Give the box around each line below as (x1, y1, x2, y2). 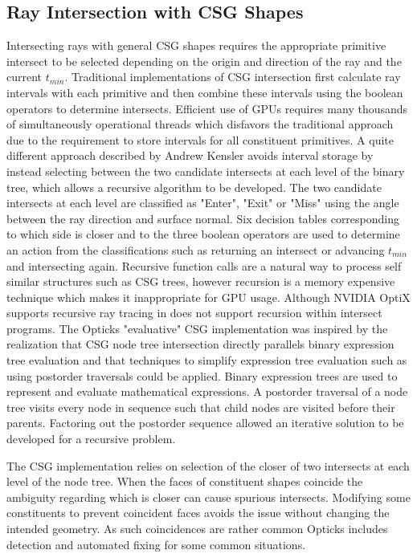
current (6, 68, 43, 85)
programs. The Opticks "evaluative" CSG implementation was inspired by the (6, 320, 388, 336)
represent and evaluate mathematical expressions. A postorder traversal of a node (6, 383, 408, 400)
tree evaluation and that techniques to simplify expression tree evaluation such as (6, 352, 407, 369)
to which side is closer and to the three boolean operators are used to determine (6, 226, 400, 242)
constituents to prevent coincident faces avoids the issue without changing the (6, 504, 390, 521)
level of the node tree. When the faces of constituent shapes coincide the (6, 473, 363, 490)
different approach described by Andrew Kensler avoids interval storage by (6, 147, 374, 164)
